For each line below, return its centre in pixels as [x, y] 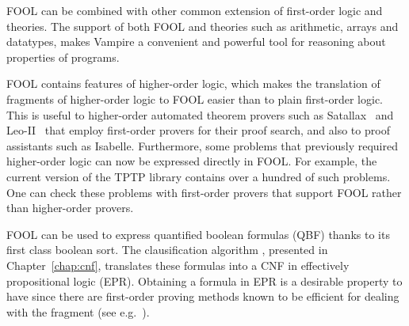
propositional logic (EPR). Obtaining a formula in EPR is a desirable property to [204, 281]
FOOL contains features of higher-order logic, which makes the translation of [193, 83]
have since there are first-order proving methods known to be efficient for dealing [203, 296]
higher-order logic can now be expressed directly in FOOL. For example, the [192, 161]
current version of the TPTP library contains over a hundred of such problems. [199, 176]
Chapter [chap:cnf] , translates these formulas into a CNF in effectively [178, 265]
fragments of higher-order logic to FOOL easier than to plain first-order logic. [195, 99]
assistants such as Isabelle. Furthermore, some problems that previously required [202, 145]
